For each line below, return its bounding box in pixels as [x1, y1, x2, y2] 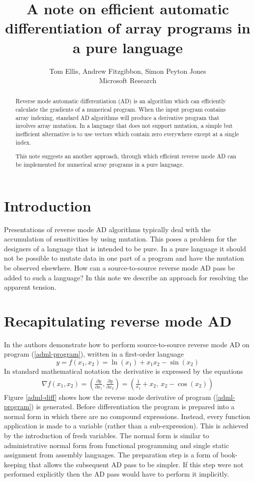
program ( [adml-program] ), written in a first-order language [4, 349, 184, 359]
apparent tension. [4, 282, 56, 292]
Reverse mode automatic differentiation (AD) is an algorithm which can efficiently [15, 97, 226, 105]
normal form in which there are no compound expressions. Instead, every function [4, 411, 251, 421]
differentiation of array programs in [5, 18, 251, 38]
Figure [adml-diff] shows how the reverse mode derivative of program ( [4, 392, 216, 402]
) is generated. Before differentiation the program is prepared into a [31, 401, 235, 412]
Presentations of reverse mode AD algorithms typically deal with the [4, 224, 211, 234]
